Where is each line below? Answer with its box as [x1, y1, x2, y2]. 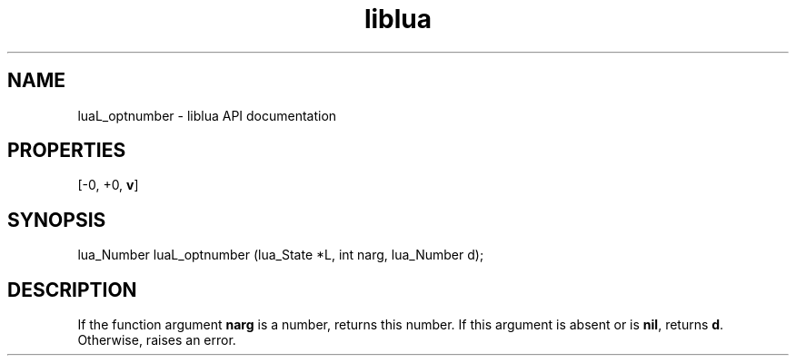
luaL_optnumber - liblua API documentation [77, 107, 337, 123]
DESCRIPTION [7, 278, 137, 301]
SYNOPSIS [7, 208, 106, 231]
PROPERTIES [7, 139, 126, 162]
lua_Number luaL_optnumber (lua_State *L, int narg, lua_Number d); [77, 247, 484, 263]
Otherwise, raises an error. [77, 332, 236, 348]
